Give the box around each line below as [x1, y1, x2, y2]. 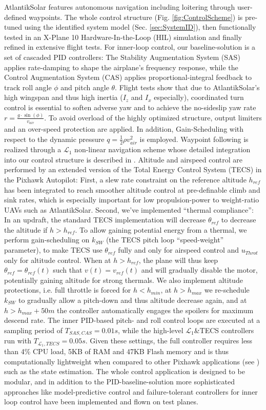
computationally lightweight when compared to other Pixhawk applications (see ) [4, 356, 260, 366]
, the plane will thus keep [138, 254, 218, 265]
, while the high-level [118, 324, 183, 335]
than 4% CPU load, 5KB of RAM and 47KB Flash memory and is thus [4, 346, 229, 357]
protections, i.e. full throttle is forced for [4, 284, 131, 295]
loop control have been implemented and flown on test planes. [4, 396, 198, 407]
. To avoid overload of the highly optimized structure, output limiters [44, 112, 262, 122]
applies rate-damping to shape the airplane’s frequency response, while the [4, 61, 238, 72]
